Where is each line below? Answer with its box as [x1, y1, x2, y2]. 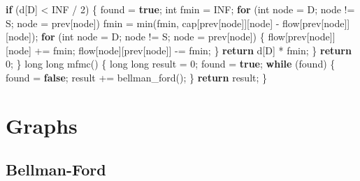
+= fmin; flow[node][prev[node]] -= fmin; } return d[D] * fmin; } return [34, 42, 352, 57]
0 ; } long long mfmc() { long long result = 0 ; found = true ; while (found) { [6, 56, 336, 71]
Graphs [6, 111, 78, 139]
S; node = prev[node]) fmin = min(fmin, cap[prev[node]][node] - [6, 15, 280, 30]
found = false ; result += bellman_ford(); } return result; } [6, 70, 268, 84]
